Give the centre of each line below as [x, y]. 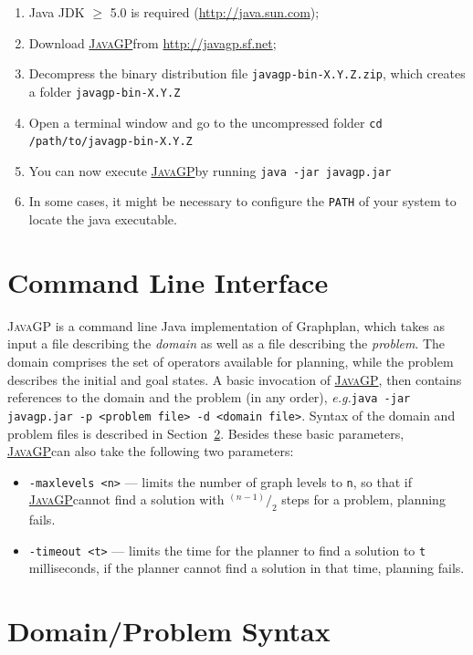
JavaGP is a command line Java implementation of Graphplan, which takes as [226, 325]
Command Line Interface [168, 281]
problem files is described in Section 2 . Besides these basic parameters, [206, 433]
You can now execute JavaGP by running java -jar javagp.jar [210, 170]
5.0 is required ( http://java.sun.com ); [215, 12]
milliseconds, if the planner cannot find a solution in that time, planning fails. [247, 568]
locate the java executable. [103, 219]
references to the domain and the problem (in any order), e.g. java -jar [209, 397]
